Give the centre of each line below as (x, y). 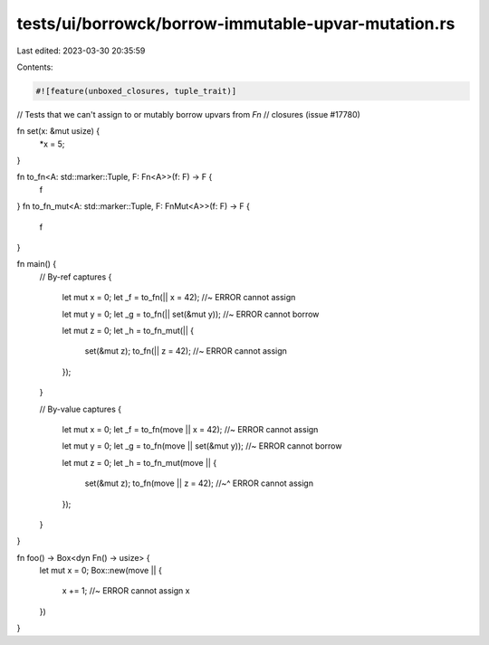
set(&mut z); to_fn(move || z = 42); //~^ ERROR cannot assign (199, 483)
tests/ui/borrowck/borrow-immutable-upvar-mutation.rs (236, 24)
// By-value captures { (81, 409)
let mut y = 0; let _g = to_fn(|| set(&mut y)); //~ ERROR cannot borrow (191, 314)
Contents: (35, 67)
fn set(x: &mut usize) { (58, 131)
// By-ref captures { (76, 277)
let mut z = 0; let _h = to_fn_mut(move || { (139, 462)
